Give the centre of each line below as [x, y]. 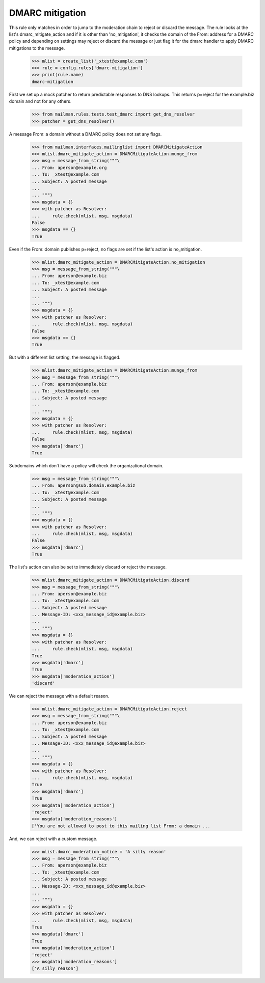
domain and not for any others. [40, 101]
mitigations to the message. [37, 48]
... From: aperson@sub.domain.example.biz [83, 486]
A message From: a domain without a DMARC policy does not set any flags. [85, 134]
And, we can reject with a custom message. [53, 839]
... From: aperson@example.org [69, 168]
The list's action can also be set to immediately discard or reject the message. [88, 567]
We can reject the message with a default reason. [59, 696]
